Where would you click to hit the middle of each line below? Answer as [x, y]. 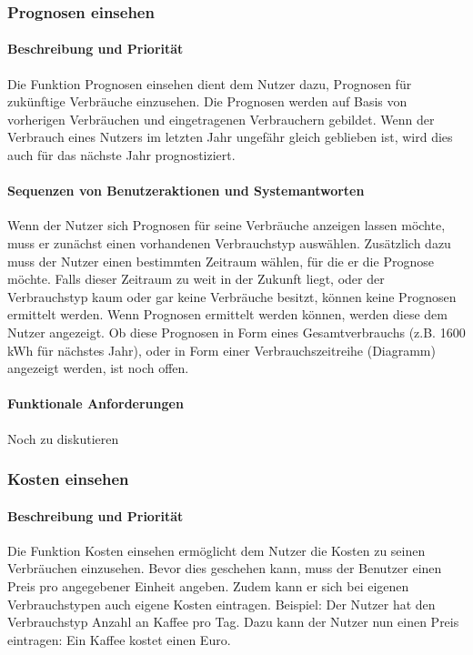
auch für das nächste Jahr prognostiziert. [121, 155]
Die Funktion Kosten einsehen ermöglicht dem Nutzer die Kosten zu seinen [216, 550]
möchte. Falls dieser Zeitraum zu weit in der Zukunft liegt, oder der [196, 279]
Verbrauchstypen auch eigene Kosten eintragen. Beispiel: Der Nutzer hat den [221, 604]
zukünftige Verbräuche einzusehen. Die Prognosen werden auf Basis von [207, 101]
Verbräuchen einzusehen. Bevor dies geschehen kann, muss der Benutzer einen [225, 568]
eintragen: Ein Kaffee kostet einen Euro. [119, 639]
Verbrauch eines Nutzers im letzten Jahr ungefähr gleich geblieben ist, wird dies [230, 137]
